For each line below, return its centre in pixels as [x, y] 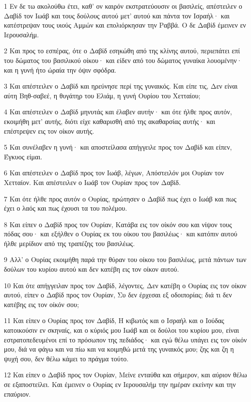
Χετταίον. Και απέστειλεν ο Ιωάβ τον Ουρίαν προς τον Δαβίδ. [92, 182]
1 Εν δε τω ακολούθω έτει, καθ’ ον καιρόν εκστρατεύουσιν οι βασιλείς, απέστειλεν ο [123, 6]
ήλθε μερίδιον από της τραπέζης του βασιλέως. [70, 243]
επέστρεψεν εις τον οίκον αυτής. [49, 131]
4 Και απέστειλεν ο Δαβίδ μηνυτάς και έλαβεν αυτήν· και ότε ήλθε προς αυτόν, [118, 112]
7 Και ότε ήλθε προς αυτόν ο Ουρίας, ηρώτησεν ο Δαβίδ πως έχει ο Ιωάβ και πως [120, 198]
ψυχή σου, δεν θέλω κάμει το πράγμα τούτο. [66, 358]
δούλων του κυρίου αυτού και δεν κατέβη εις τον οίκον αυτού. [92, 269]
